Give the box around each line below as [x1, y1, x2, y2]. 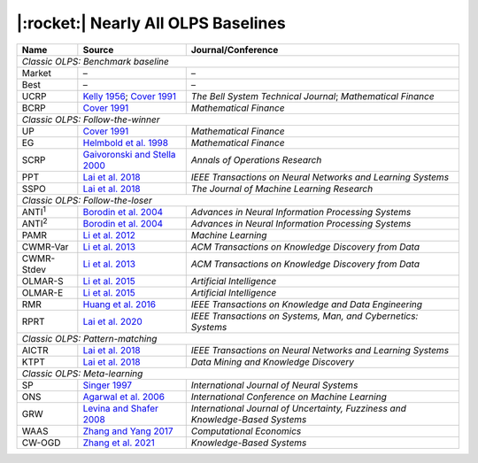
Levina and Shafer [82, 403, 159, 415]
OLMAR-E [21, 287, 64, 299]
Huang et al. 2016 [82, 298, 157, 311]
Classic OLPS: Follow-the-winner [21, 113, 160, 126]
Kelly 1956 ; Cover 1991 [82, 89, 177, 102]
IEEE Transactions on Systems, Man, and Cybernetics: [190, 310, 419, 322]
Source [82, 43, 114, 56]
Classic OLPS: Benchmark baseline [21, 55, 170, 67]
